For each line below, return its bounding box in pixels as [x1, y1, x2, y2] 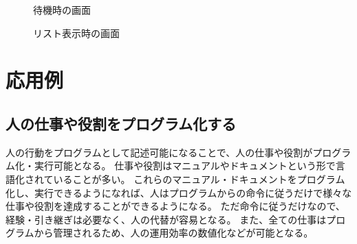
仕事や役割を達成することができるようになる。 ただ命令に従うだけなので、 [6, 199, 345, 213]
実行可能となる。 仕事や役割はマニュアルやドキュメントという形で [34, 158, 336, 173]
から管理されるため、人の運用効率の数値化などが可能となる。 [34, 225, 314, 240]
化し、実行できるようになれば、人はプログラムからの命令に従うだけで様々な [6, 185, 352, 199]
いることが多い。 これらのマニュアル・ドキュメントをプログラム [53, 171, 345, 186]
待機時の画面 [33, 3, 91, 16]
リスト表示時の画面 [33, 25, 120, 40]
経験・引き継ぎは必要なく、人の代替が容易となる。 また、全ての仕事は [6, 212, 327, 226]
